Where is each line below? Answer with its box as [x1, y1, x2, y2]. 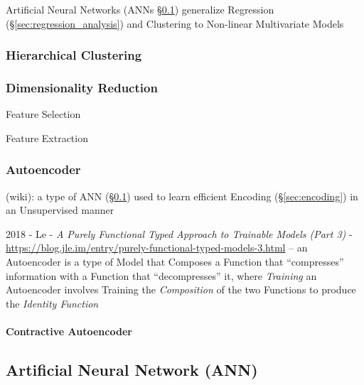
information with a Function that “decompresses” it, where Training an [6, 268, 317, 283]
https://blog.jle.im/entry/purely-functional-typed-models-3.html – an [6, 240, 308, 255]
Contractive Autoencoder [6, 324, 132, 338]
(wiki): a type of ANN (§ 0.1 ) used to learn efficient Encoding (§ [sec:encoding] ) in [6, 188, 358, 203]
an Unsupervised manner [6, 202, 114, 217]
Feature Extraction [6, 130, 88, 145]
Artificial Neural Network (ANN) [6, 358, 258, 380]
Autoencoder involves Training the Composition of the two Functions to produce [6, 282, 356, 297]
